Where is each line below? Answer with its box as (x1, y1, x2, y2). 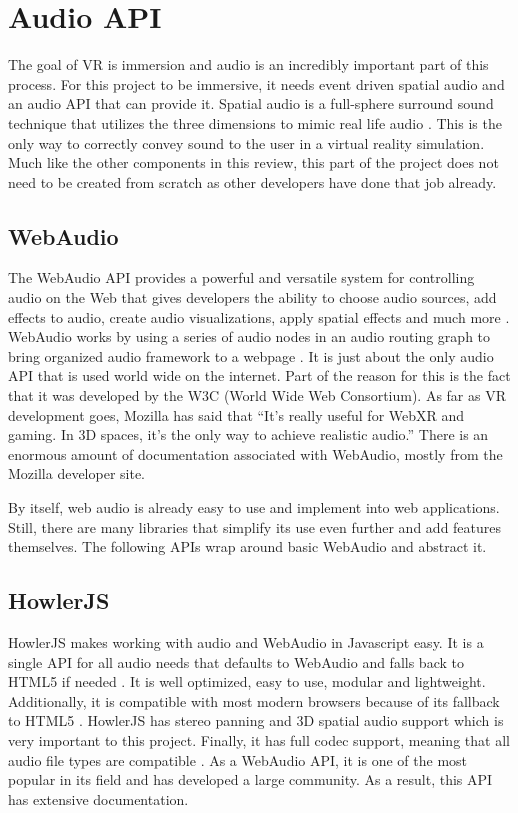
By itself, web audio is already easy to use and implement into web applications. (8, 497, 500, 518)
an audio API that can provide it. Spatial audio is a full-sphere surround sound (8, 93, 494, 114)
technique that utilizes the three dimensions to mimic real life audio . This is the (8, 112, 502, 133)
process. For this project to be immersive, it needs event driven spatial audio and (8, 73, 505, 94)
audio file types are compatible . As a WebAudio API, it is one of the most (8, 749, 468, 770)
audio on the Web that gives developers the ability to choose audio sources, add (8, 287, 497, 308)
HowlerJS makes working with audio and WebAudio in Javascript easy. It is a (8, 632, 484, 652)
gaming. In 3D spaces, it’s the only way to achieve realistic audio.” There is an (8, 424, 489, 445)
